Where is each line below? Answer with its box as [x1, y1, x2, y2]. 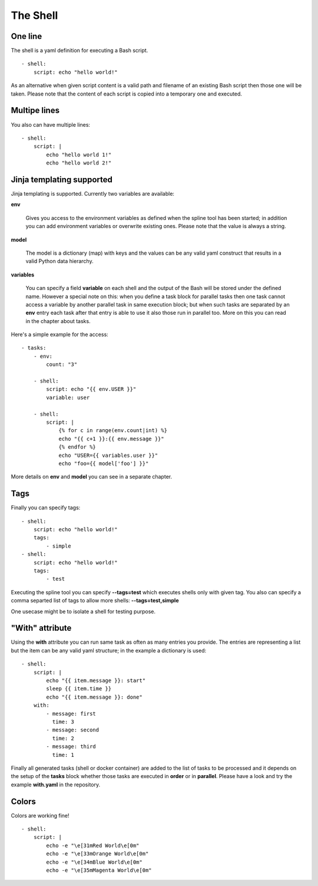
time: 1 [52, 752, 75, 758]
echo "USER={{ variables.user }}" [58, 452, 158, 459]
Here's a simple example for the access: [11, 331, 108, 338]
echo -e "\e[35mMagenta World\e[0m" [46, 867, 153, 874]
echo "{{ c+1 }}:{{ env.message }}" [58, 435, 164, 442]
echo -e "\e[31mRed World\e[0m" [46, 842, 140, 849]
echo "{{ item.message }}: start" [46, 677, 146, 684]
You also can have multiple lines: [11, 121, 91, 128]
